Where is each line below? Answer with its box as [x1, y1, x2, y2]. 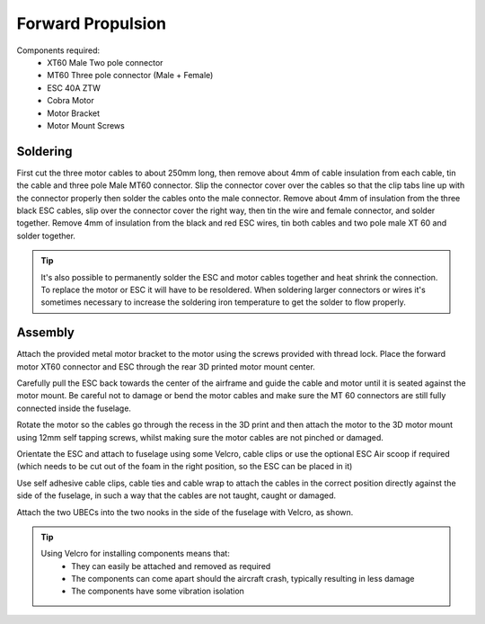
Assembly [16, 325, 75, 341]
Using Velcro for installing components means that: [40, 548, 231, 559]
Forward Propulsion [16, 13, 166, 33]
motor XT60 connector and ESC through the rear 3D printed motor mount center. [16, 361, 316, 372]
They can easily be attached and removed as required [71, 560, 271, 571]
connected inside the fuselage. [16, 403, 132, 414]
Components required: [16, 45, 101, 56]
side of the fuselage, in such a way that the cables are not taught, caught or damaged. [16, 490, 337, 501]
